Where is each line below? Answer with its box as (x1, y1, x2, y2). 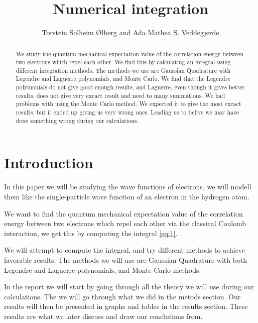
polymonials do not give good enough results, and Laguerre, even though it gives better (16, 83, 245, 91)
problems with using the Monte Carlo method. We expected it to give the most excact (16, 99, 241, 108)
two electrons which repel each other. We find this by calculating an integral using (16, 58, 231, 66)
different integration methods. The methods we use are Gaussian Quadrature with (16, 66, 231, 74)
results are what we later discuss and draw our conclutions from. (4, 310, 203, 321)
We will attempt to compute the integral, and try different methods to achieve (4, 245, 245, 255)
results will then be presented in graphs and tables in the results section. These (4, 301, 248, 311)
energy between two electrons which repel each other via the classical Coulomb (4, 218, 246, 229)
